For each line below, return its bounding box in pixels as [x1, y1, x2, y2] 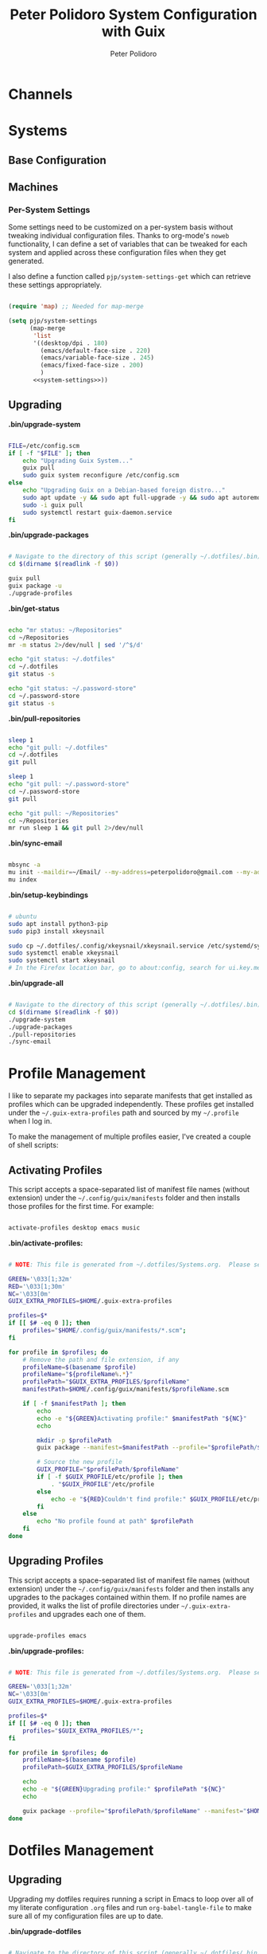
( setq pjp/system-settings [8, 317, 98, 325]
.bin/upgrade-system [8, 419, 81, 429]
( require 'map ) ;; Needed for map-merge [8, 303, 145, 311]
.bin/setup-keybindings [8, 890, 89, 900]
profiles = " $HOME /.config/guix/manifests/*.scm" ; [22, 1327, 187, 1335]
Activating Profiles [8, 1163, 103, 1177]
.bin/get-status [8, 603, 60, 613]
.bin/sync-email [8, 838, 63, 848]
